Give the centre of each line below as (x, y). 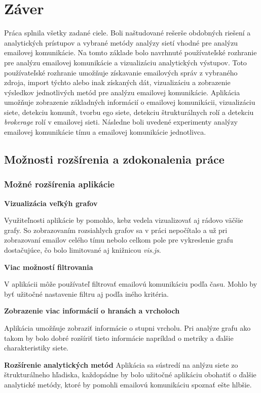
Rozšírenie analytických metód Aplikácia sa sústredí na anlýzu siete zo (121, 364)
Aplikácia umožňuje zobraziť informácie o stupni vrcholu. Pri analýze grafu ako (127, 328)
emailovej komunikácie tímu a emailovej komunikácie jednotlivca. (105, 132)
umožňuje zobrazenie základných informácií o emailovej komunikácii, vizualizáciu (130, 102)
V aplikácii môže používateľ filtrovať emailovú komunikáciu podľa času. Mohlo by (131, 284)
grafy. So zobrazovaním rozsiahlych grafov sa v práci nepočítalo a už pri (116, 230)
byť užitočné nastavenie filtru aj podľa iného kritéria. (86, 293)
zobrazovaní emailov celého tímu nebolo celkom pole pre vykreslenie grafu (119, 240)
